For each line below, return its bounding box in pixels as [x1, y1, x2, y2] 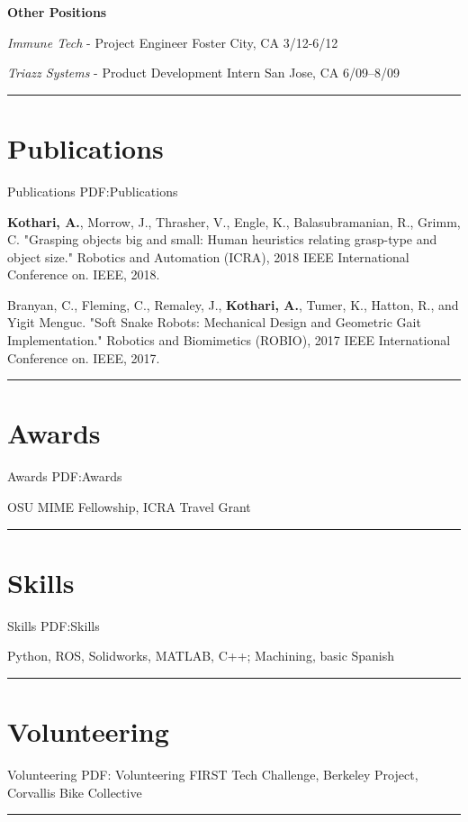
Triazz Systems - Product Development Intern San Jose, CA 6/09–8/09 [7, 63, 400, 82]
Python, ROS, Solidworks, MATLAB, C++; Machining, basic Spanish [7, 646, 395, 665]
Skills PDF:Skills [7, 616, 100, 635]
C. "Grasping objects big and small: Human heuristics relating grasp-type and [7, 230, 437, 249]
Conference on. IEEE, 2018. [7, 265, 160, 284]
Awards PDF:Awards [7, 467, 122, 486]
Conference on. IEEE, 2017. [7, 348, 160, 367]
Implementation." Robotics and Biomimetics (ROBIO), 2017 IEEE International [7, 331, 451, 350]
